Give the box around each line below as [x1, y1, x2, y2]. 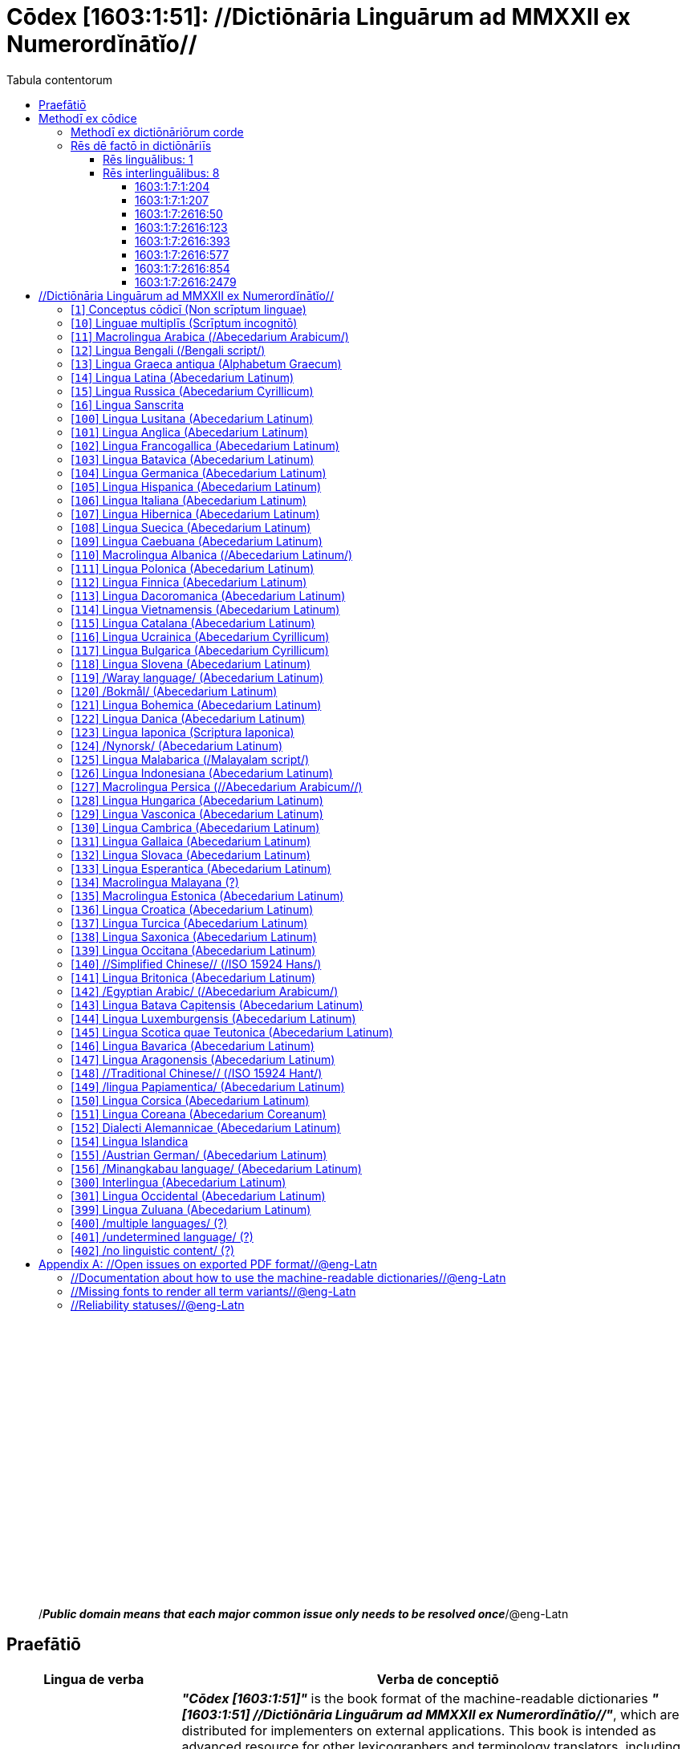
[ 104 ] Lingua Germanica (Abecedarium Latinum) [71, 465, 327, 480]
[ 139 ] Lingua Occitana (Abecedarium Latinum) [71, 943, 316, 957]
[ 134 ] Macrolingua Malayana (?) [71, 874, 239, 889]
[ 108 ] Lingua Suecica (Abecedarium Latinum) [71, 520, 311, 534]
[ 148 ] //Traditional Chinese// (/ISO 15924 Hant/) [71, 1065, 323, 1080]
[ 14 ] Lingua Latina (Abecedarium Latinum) [71, 370, 294, 384]
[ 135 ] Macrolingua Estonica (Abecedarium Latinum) [71, 888, 344, 903]
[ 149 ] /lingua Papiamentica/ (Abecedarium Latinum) [71, 1079, 345, 1094]
